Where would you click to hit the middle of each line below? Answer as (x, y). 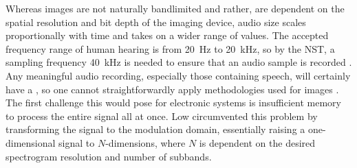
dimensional (31, 142)
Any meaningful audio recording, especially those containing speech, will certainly (178, 75)
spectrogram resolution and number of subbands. (109, 156)
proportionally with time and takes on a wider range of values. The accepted (167, 35)
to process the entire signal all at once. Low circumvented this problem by (162, 116)
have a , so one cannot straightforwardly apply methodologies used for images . (172, 89)
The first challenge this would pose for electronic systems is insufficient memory (173, 103)
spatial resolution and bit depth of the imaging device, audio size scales (156, 22)
